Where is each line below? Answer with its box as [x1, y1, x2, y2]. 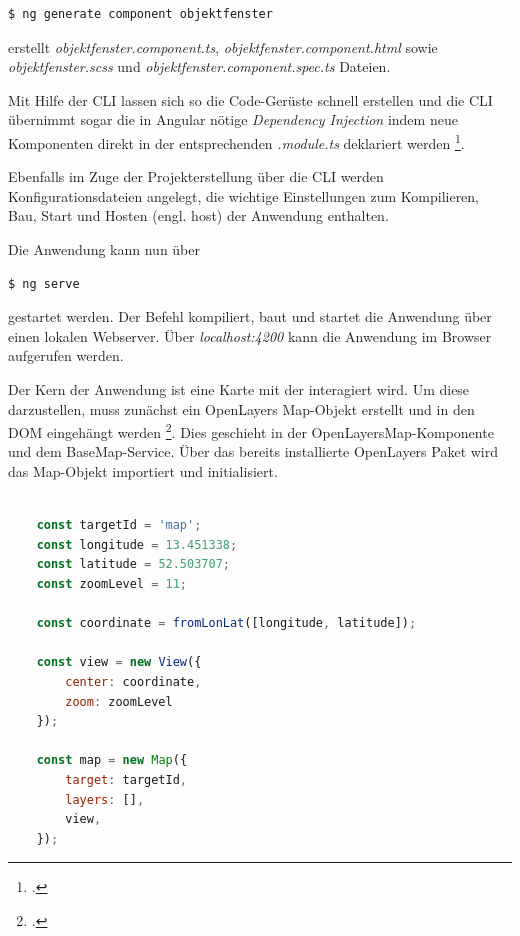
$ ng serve [8, 276, 80, 291]
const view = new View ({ [36, 655, 202, 670]
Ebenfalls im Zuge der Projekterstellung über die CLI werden [8, 166, 384, 187]
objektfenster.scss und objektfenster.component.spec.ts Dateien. [8, 56, 391, 77]
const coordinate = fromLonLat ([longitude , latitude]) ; [36, 616, 417, 631]
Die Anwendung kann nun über [8, 239, 200, 259]
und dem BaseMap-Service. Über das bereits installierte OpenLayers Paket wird [8, 441, 499, 462]
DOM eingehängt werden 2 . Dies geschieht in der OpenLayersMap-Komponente [8, 419, 494, 442]
